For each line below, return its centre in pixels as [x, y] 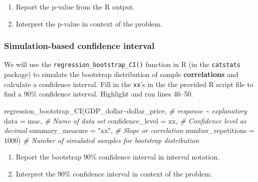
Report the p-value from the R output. [75, 6]
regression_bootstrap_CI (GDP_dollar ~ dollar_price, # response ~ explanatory [125, 110]
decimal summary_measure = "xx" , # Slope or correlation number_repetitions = [129, 130]
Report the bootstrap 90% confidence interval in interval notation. [117, 157]
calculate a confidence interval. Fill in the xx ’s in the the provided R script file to [129, 84]
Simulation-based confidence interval [79, 46]
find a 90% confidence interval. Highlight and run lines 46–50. [99, 94]
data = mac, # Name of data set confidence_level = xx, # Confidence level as [125, 120]
